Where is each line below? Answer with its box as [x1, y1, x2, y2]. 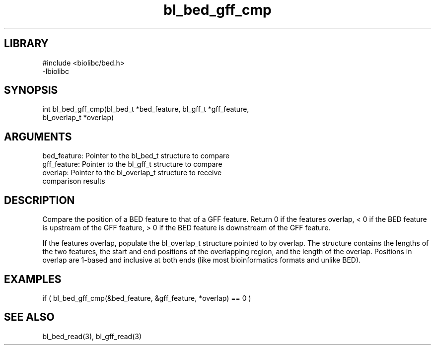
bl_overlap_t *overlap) [42, 113, 114, 122]
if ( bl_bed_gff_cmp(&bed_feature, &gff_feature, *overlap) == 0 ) [42, 293, 251, 302]
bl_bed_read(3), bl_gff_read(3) [42, 332, 142, 341]
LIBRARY [4, 37, 49, 50]
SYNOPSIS [4, 84, 58, 97]
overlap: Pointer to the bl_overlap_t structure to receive [42, 168, 222, 177]
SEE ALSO [4, 311, 55, 324]
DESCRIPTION [4, 194, 75, 207]
